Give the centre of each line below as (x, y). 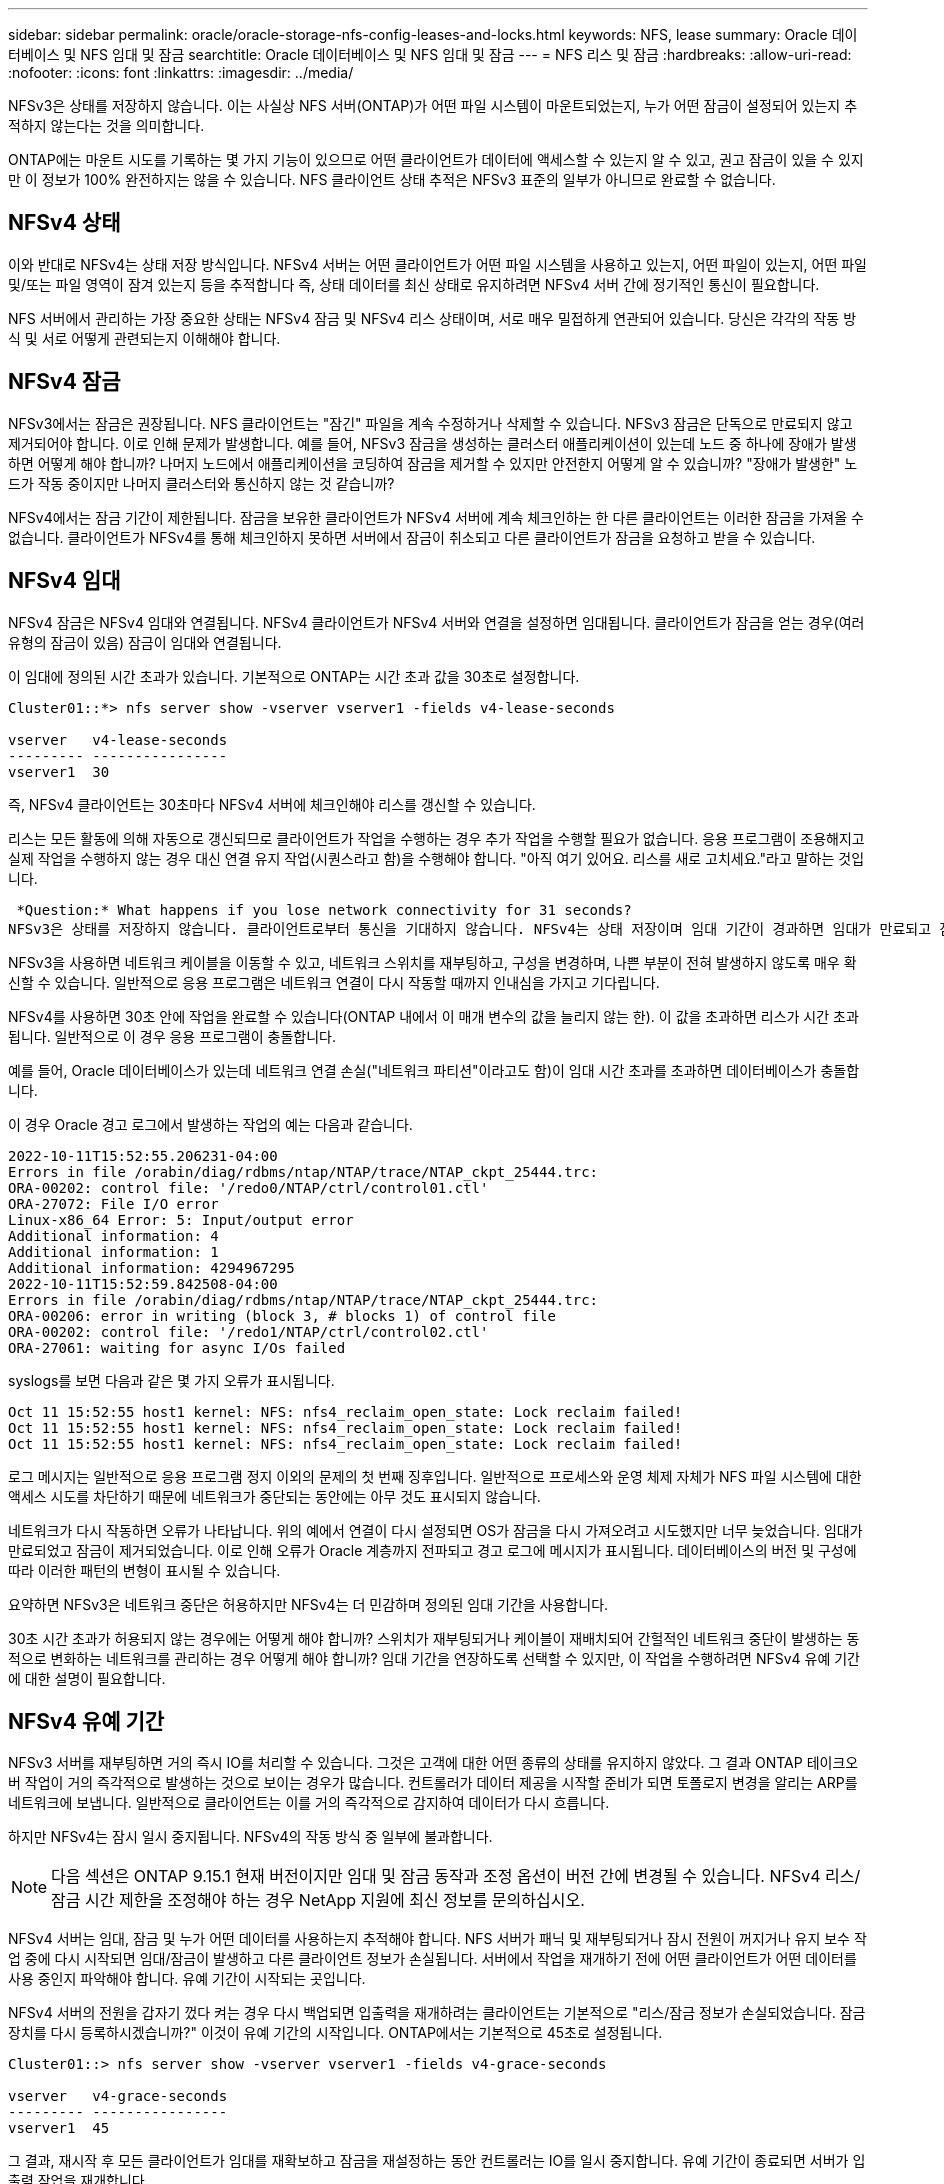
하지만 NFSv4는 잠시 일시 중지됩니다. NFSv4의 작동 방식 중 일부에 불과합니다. (250, 1837)
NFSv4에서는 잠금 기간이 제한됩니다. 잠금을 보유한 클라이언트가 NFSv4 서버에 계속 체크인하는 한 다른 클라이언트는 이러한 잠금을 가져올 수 (436, 517)
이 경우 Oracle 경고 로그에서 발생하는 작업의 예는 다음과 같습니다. (210, 1124)
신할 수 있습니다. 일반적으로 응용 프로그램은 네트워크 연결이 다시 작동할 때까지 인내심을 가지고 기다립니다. (334, 982)
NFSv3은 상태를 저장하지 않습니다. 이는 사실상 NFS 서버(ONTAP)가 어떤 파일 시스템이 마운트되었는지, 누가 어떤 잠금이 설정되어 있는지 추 (433, 105)
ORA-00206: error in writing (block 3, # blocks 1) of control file (282, 1315)
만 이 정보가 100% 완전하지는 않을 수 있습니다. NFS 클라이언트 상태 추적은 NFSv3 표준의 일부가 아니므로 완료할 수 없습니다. (392, 179)
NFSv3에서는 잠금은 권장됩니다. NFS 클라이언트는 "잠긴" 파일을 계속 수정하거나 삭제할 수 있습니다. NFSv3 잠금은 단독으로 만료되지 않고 (430, 423)
